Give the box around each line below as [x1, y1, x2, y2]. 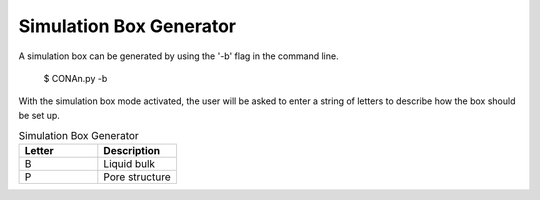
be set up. [18, 109, 60, 121]
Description [103, 144, 161, 158]
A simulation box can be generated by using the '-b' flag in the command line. [18, 50, 339, 62]
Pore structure [103, 170, 172, 184]
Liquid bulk [103, 157, 155, 171]
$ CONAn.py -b [43, 72, 108, 84]
